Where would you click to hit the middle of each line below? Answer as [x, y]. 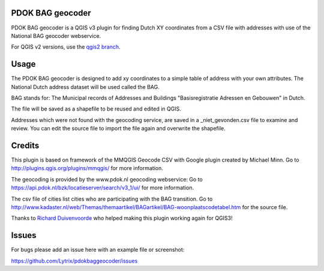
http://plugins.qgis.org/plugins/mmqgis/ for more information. [87, 168]
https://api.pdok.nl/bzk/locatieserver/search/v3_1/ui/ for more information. [103, 188]
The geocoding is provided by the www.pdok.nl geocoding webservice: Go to [107, 179]
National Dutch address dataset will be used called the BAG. [85, 87]
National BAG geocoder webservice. [56, 35]
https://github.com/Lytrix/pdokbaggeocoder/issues [74, 261]
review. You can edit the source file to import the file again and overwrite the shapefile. [118, 129]
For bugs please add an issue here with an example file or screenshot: [98, 250]
